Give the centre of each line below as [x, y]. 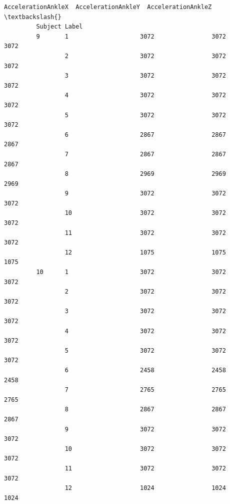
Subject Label [59, 27]
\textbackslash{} [33, 17]
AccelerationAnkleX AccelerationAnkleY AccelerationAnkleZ [108, 7]
